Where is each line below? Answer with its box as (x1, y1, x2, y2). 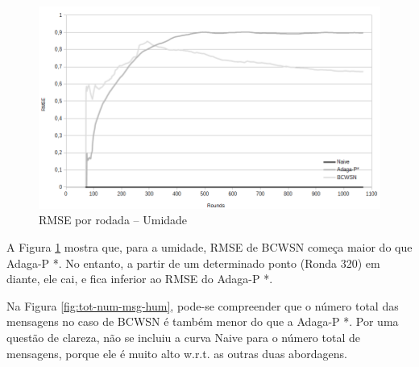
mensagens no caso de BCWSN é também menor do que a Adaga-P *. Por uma (6, 313, 399, 330)
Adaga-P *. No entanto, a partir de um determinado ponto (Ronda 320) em (6, 254, 380, 271)
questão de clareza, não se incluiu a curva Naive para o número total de (6, 328, 360, 345)
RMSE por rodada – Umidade (39, 211, 188, 228)
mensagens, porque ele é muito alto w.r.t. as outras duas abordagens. (6, 344, 347, 361)
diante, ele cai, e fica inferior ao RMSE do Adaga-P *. (6, 270, 273, 287)
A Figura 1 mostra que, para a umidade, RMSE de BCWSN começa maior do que (6, 239, 413, 255)
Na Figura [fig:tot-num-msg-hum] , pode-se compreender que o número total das (6, 297, 399, 314)
